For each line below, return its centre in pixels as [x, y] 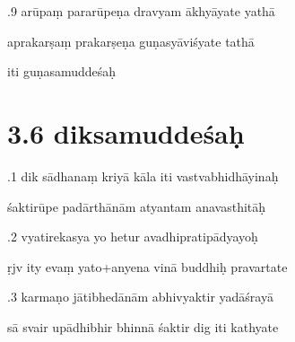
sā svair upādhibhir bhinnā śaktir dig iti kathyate [143, 326]
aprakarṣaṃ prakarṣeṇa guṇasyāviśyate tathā [131, 41]
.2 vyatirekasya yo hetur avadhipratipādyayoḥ [133, 237]
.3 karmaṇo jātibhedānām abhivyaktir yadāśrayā [140, 297]
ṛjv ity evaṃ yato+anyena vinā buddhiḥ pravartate [147, 266]
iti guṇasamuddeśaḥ [62, 71]
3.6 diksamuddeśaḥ [126, 132]
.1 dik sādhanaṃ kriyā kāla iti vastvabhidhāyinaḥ [143, 175]
